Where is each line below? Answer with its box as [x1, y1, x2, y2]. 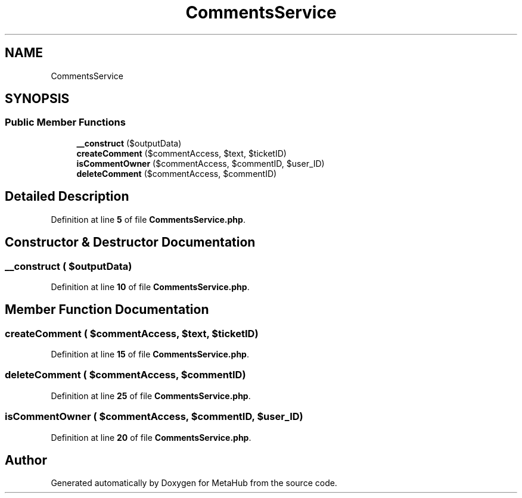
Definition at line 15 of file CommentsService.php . [51, 349, 249, 360]
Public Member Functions [5, 116, 126, 129]
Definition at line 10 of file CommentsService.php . [51, 281, 250, 292]
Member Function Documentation [5, 302, 209, 318]
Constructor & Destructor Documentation [5, 235, 256, 250]
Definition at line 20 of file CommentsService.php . [51, 432, 251, 443]
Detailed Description [5, 189, 129, 204]
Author [5, 453, 47, 468]
